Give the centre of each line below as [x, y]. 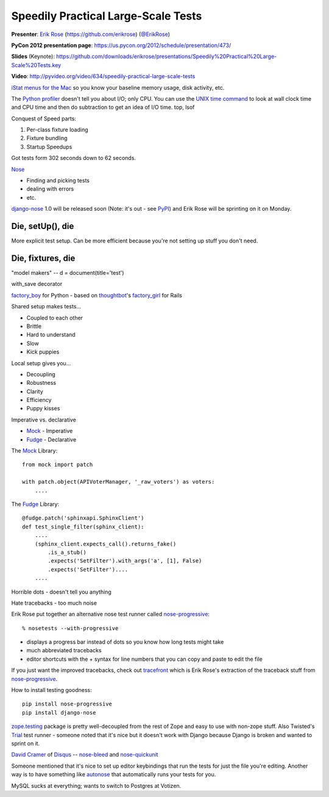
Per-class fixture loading [57, 130]
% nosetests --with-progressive [70, 628]
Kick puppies [43, 352]
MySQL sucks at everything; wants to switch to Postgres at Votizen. [96, 785]
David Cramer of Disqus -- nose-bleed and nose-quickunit [85, 755]
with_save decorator [37, 284]
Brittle [34, 326]
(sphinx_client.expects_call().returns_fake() [105, 544]
